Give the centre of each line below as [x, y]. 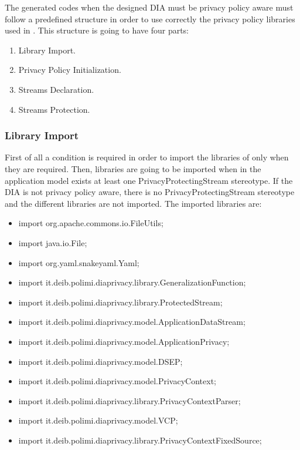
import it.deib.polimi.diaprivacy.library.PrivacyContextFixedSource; [140, 440]
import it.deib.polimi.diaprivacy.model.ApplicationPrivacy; [124, 341]
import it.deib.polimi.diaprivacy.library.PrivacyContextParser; [129, 400]
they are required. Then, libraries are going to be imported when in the [133, 168]
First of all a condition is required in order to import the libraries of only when [147, 157]
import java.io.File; [53, 242]
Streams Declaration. [56, 89]
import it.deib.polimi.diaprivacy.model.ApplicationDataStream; [132, 322]
